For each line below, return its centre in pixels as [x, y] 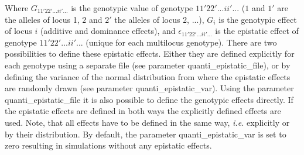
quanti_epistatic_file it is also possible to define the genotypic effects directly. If [149, 99]
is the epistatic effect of [257, 31]
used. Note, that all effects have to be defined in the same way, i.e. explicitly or [147, 122]
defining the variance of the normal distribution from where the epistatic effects [148, 76]
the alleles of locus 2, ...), [159, 19]
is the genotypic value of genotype [132, 8]
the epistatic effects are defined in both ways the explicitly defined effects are [143, 111]
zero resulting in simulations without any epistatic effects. [108, 145]
